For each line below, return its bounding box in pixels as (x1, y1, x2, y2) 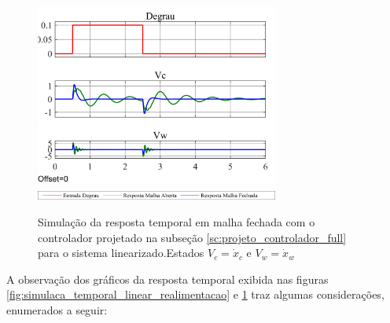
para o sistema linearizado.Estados (38, 244, 204, 261)
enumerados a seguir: (6, 301, 108, 317)
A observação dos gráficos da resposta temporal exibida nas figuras (6, 270, 329, 287)
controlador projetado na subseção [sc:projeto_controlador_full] (38, 229, 347, 245)
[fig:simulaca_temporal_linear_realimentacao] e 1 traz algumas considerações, (6, 286, 384, 303)
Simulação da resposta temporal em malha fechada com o (38, 213, 315, 229)
